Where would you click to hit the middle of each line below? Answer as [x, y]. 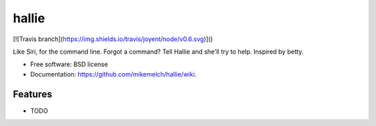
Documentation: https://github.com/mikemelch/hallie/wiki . [113, 74]
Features [32, 94]
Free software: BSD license [69, 64]
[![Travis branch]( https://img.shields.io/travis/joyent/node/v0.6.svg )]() [113, 39]
